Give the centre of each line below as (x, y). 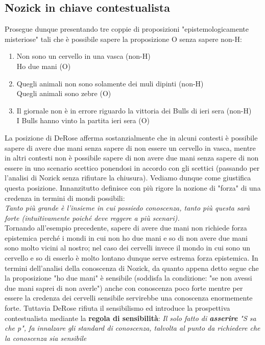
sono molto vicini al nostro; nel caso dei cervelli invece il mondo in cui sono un (128, 248)
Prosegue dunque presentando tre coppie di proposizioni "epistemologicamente (127, 29)
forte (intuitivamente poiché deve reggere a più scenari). (92, 217)
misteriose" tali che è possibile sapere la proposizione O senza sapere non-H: (123, 39)
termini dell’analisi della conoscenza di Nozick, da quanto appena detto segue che (132, 268)
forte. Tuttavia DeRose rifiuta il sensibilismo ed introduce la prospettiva (117, 308)
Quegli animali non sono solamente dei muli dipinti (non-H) (110, 83)
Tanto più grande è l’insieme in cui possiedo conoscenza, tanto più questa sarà (127, 208)
